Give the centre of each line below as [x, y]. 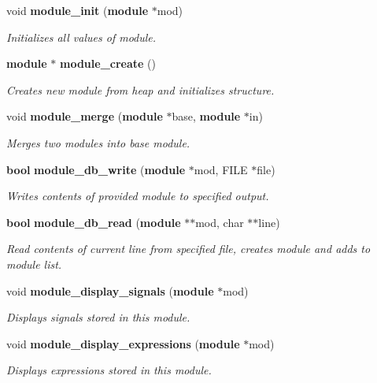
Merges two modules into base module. [98, 142]
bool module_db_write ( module [96, 169]
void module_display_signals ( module [110, 290]
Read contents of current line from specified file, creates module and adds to [188, 249]
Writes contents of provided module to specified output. [138, 196]
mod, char [220, 222]
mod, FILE [221, 169]
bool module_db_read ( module [94, 222]
